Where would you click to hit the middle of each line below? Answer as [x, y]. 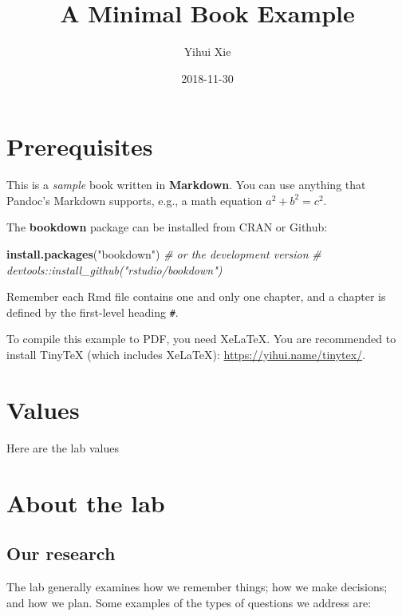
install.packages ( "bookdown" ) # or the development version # [164, 254]
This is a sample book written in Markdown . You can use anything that [186, 185]
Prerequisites [80, 146]
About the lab [86, 502]
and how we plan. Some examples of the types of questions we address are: [189, 602]
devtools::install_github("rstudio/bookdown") [114, 269]
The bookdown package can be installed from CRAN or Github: [167, 227]
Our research [61, 553]
